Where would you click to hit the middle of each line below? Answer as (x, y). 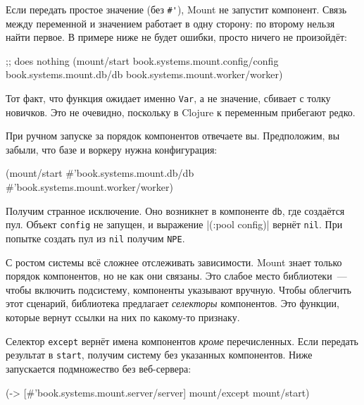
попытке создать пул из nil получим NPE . (95, 238)
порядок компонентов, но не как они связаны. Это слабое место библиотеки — (176, 276)
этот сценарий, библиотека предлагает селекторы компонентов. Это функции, (172, 303)
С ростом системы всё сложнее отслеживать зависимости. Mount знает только (174, 262)
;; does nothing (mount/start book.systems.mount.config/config (142, 60)
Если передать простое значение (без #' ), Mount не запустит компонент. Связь (176, 9)
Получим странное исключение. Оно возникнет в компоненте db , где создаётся (175, 210)
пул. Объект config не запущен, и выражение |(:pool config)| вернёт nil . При (174, 224)
